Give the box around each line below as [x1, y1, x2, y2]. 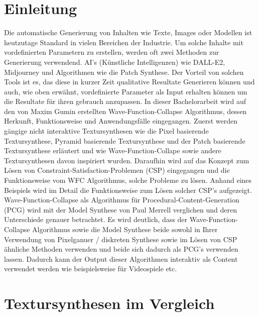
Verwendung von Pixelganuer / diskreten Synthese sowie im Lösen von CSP [4, 234, 237, 244]
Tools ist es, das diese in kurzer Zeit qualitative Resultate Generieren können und [4, 76, 255, 87]
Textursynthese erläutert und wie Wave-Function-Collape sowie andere [4, 145, 221, 156]
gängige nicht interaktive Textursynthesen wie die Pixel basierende [4, 126, 209, 136]
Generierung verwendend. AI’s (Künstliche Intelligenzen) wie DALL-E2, [4, 56, 225, 67]
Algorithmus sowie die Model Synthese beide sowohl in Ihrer [32, 224, 218, 234]
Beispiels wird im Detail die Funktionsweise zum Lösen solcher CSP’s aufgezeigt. [4, 184, 252, 195]
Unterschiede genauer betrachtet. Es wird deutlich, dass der [4, 214, 188, 225]
